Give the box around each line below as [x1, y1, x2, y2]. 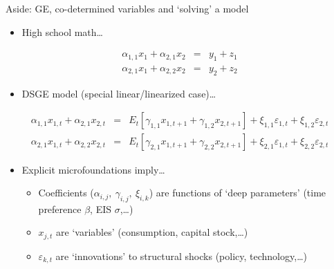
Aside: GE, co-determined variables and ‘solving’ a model [6, 1, 249, 15]
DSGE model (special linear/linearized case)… [21, 86, 216, 100]
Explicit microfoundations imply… [21, 162, 165, 176]
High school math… [21, 24, 103, 39]
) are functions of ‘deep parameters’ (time [149, 185, 326, 200]
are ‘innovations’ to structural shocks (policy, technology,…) [55, 248, 307, 263]
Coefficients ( [38, 185, 94, 200]
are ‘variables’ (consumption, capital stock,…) [56, 225, 248, 239]
